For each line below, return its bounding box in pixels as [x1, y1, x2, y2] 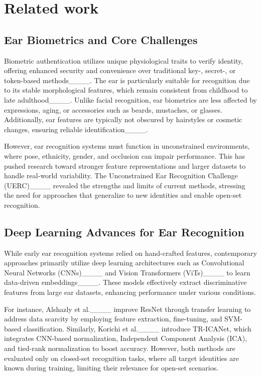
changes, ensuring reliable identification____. [4, 124, 148, 134]
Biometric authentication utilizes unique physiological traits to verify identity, [4, 55, 243, 66]
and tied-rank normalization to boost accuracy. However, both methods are [4, 343, 235, 353]
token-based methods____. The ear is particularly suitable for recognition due [4, 75, 250, 85]
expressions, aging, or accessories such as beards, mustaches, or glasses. [4, 104, 222, 115]
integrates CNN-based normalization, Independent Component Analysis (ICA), [4, 333, 247, 343]
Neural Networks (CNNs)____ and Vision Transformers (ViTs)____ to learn [4, 267, 250, 277]
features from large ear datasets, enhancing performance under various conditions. [4, 287, 256, 297]
